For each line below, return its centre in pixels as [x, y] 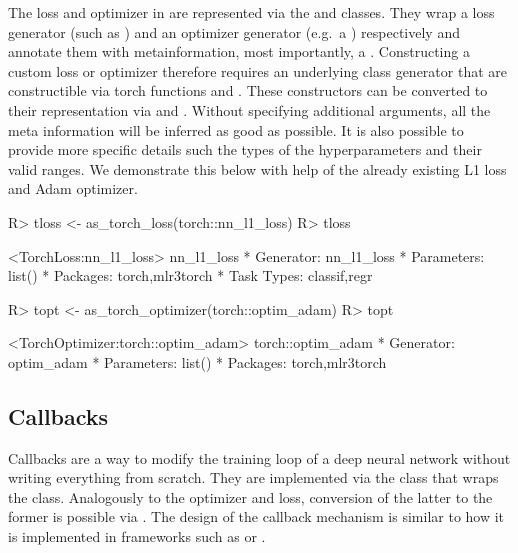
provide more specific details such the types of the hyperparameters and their [245, 149]
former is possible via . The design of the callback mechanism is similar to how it [256, 516]
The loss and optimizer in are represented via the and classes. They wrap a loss [251, 12]
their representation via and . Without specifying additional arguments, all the [249, 109]
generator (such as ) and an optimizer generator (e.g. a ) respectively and [234, 31]
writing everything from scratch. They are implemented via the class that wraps [253, 477]
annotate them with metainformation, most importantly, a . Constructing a [239, 51]
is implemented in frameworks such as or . [137, 536]
